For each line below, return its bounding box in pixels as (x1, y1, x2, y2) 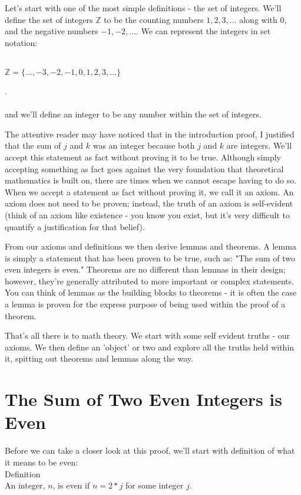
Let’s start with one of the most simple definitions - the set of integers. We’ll (5, 2, 282, 14)
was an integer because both (92, 139, 195, 152)
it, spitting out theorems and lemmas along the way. (5, 352, 193, 365)
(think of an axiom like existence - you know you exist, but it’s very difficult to (5, 208, 290, 221)
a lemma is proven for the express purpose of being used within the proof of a (5, 298, 286, 310)
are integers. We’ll (226, 139, 292, 152)
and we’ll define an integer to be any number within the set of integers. (5, 108, 262, 120)
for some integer (125, 479, 184, 491)
